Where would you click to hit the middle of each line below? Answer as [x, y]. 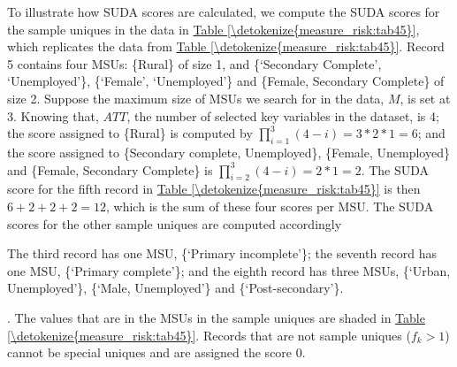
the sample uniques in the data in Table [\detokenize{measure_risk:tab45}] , [213, 29]
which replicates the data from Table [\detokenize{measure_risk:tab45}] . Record [226, 46]
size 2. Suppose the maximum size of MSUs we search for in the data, [196, 98]
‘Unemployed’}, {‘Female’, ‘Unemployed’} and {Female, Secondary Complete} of [226, 81]
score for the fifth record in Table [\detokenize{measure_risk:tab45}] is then [214, 189]
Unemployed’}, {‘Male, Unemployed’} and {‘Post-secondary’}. [175, 288]
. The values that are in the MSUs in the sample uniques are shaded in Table [216, 317]
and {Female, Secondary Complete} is [110, 169]
